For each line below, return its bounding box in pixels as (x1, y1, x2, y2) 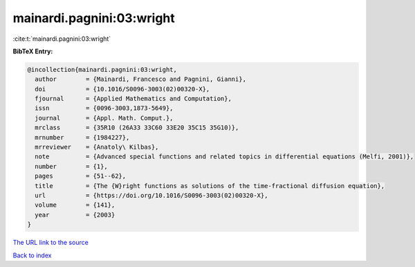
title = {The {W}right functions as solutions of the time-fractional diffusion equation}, (35, 182, 385, 190)
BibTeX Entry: (12, 47, 53, 55)
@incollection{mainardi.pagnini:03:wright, (27, 66, 178, 73)
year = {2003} (35, 211, 116, 219)
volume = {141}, (35, 201, 116, 209)
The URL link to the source (12, 239, 89, 247)
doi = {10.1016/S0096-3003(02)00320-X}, (35, 85, 210, 93)
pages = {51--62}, (35, 172, 127, 180)
